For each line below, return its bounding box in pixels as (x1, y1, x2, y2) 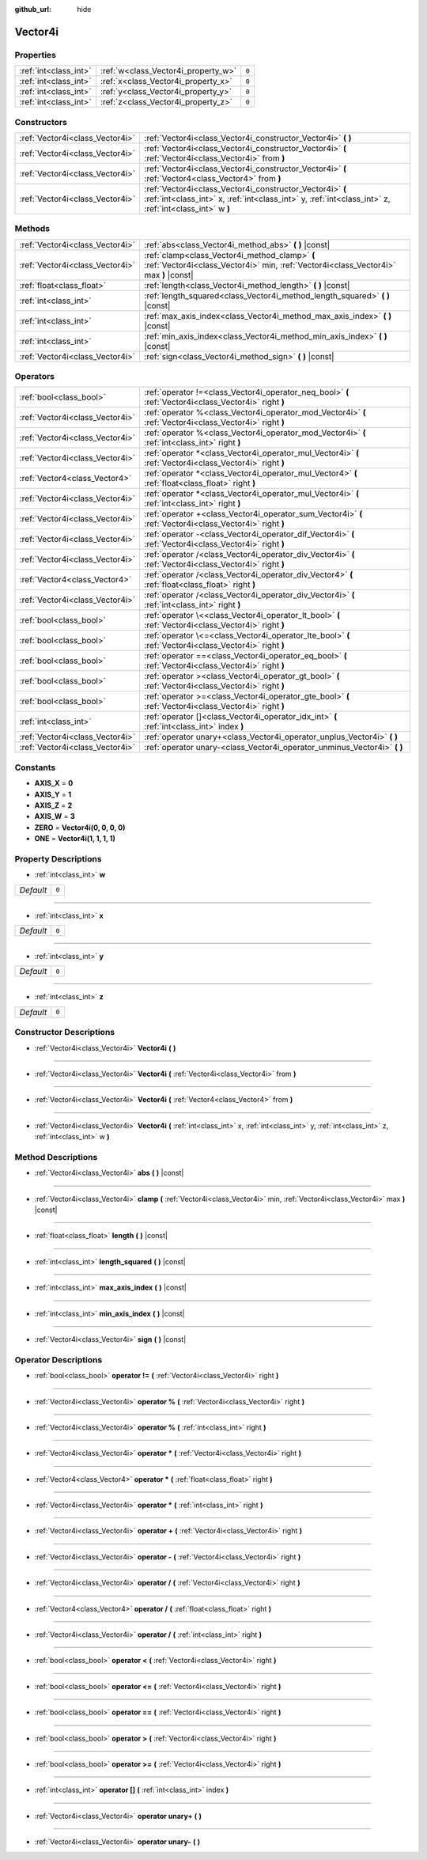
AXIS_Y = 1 (34, 790, 71, 799)
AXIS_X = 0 (34, 778, 74, 788)
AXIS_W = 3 (34, 812, 75, 821)
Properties (14, 49, 57, 60)
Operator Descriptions (14, 1354, 103, 1365)
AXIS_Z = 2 (34, 800, 73, 810)
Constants (14, 762, 56, 773)
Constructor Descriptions (14, 1027, 115, 1038)
